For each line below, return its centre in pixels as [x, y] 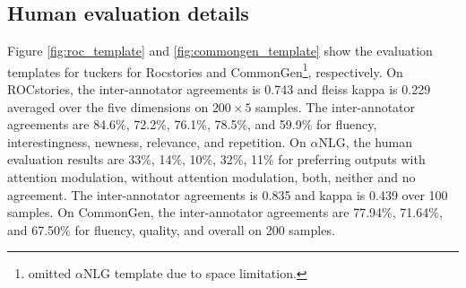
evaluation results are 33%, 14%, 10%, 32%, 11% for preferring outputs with [216, 159]
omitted [50, 273]
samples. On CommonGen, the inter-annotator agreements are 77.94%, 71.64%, [225, 212]
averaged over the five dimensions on [108, 106]
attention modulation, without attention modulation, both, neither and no [211, 177]
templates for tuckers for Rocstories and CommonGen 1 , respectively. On [205, 70]
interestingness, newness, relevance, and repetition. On [157, 141]
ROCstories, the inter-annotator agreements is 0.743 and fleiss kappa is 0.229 [219, 89]
